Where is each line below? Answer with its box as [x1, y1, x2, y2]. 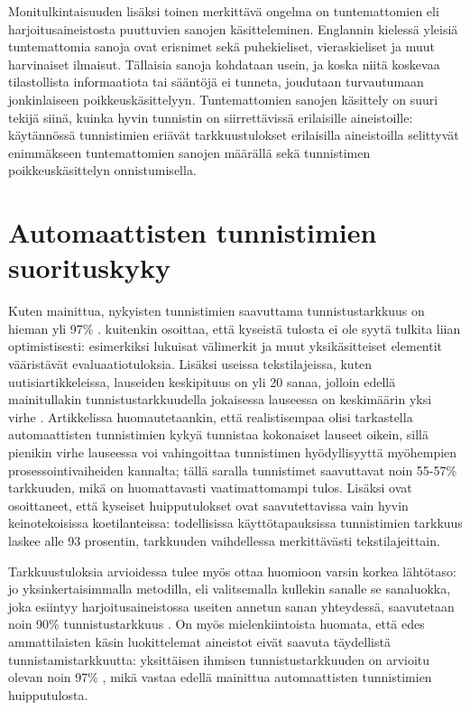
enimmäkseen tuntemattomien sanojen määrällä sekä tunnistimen [8, 143, 371, 161]
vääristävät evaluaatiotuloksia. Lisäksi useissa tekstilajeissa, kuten [8, 355, 373, 373]
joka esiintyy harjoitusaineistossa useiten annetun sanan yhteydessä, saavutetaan [8, 596, 455, 615]
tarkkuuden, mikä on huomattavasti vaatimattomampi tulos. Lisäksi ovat [8, 478, 412, 497]
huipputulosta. [8, 685, 88, 704]
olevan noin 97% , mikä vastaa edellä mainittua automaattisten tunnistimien [8, 668, 432, 687]
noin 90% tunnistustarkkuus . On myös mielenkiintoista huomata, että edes [8, 614, 425, 633]
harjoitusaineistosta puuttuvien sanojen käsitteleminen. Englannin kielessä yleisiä [8, 19, 458, 38]
